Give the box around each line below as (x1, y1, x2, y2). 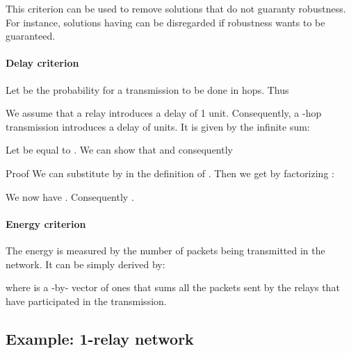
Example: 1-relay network (6, 327, 194, 349)
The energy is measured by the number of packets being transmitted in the (6, 243, 325, 257)
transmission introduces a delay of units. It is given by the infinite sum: (6, 119, 310, 133)
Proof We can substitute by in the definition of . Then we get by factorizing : (6, 165, 334, 180)
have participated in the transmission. (6, 293, 167, 308)
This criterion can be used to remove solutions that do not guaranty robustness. (6, 1, 346, 15)
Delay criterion (6, 56, 79, 70)
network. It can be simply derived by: (6, 256, 165, 271)
